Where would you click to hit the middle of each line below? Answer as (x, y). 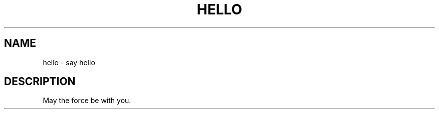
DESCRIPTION (40, 82)
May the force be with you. (87, 101)
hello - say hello (69, 62)
